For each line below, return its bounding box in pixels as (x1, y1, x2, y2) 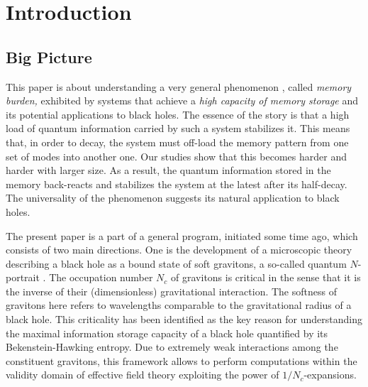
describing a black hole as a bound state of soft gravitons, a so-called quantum (6, 256, 347, 271)
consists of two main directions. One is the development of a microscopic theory (6, 242, 352, 257)
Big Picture (6, 45, 92, 67)
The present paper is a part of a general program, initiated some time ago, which (6, 228, 358, 243)
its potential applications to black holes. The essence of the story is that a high (6, 107, 350, 121)
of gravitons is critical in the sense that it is (171, 270, 361, 285)
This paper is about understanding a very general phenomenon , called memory (6, 79, 352, 94)
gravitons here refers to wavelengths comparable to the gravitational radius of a (6, 298, 352, 312)
